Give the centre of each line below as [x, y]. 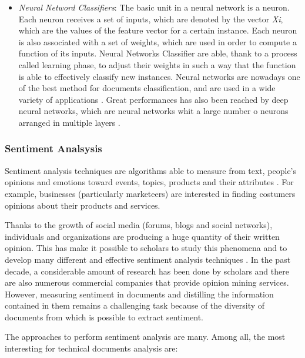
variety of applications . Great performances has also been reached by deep [153, 99]
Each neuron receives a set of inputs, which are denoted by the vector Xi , [151, 19]
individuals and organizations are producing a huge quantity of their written [142, 236]
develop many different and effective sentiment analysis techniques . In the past [148, 259]
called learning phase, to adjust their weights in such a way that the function [157, 64]
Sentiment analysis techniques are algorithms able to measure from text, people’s [151, 170]
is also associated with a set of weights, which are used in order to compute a [157, 41]
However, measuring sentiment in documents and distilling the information [139, 294]
